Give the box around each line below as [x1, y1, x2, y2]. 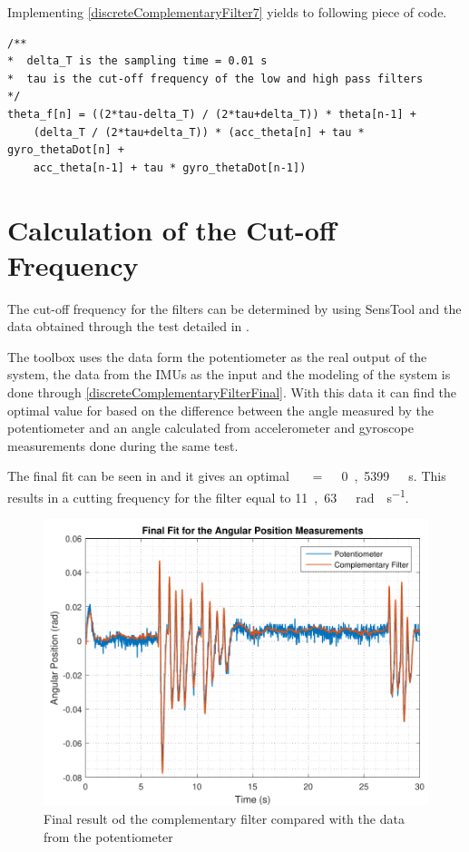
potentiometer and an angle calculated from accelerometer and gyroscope [7, 418, 414, 437]
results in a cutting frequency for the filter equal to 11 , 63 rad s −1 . [7, 485, 409, 506]
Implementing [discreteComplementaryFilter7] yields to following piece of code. [7, 3, 447, 21]
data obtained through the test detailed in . [7, 317, 249, 336]
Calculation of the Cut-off [7, 211, 337, 248]
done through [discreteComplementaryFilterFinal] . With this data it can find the [7, 383, 457, 402]
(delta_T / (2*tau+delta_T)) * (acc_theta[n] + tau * [33, 125, 365, 139]
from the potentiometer [44, 827, 173, 846]
